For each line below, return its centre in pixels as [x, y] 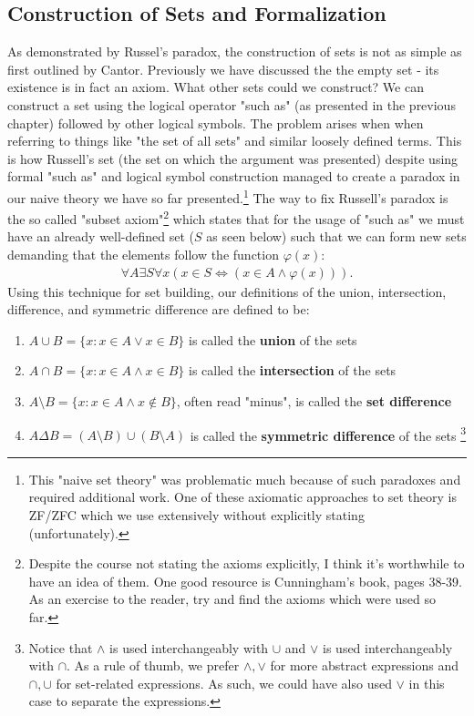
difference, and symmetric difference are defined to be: [159, 309]
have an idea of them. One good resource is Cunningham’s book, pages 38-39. [246, 581]
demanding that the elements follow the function [143, 255]
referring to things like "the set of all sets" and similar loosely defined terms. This [235, 141]
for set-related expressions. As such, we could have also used [224, 683]
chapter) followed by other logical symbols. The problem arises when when [216, 123]
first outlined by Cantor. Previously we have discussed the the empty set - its [223, 69]
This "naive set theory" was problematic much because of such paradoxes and [245, 479]
